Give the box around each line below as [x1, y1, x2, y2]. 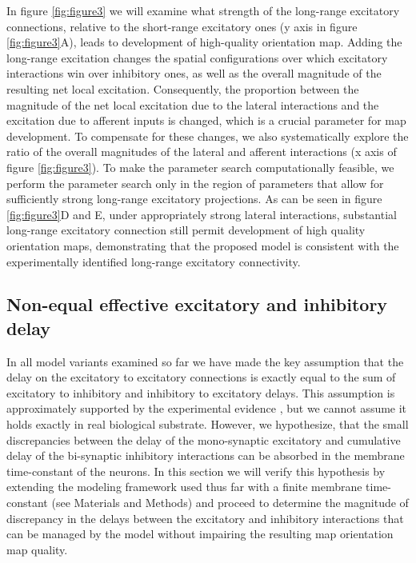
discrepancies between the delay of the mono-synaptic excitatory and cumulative [6, 431, 401, 448]
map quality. [6, 541, 68, 557]
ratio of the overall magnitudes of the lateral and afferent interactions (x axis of [6, 143, 397, 160]
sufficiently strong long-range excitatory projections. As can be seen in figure [6, 190, 382, 207]
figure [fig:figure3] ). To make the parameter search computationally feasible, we [6, 158, 394, 175]
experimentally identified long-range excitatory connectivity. [6, 253, 301, 270]
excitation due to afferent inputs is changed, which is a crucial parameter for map [6, 112, 406, 129]
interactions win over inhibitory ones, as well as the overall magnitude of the [6, 65, 382, 82]
